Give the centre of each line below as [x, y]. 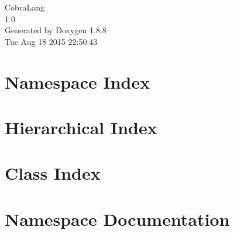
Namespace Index [78, 81]
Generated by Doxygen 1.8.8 [56, 30]
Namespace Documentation [117, 219]
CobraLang [25, 7]
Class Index [53, 173]
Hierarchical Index [81, 127]
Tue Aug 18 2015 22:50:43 [51, 41]
